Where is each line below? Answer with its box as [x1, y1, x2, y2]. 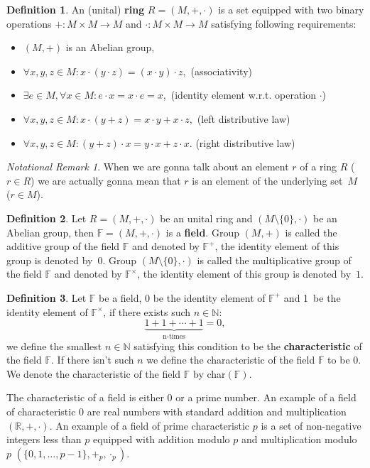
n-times [163, 332, 185, 340]
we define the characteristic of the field [146, 352, 315, 367]
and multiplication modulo [241, 432, 357, 447]
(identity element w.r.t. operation [170, 87, 317, 102]
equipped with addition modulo [93, 432, 230, 447]
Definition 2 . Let [6, 210, 87, 225]
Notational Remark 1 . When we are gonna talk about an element [6, 159, 289, 174]
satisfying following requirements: [211, 16, 357, 31]
